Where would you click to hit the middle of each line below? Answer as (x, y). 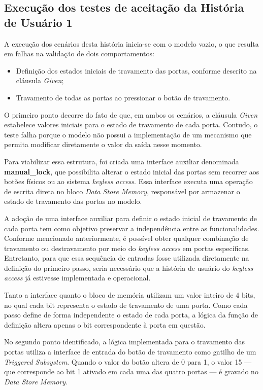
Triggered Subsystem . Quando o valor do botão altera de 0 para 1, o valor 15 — (128, 361)
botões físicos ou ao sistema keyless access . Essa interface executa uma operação (128, 181)
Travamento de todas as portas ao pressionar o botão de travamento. (123, 97)
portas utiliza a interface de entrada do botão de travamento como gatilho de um (130, 352)
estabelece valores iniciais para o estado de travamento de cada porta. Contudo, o (131, 125)
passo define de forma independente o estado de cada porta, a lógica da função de (131, 315)
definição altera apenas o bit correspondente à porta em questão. (105, 324)
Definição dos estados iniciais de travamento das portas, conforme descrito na (136, 70)
